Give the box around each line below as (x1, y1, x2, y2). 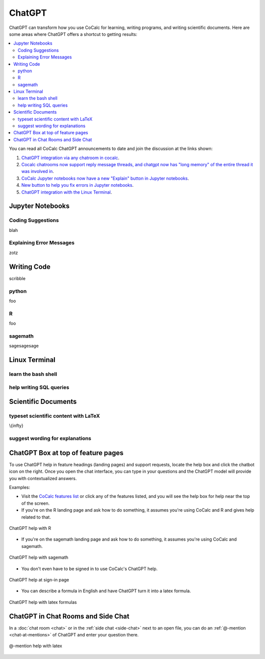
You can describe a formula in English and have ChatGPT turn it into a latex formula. (21, 588, 191, 594)
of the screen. (21, 500, 50, 506)
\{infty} (9, 423, 24, 429)
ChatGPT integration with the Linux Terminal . (21, 189, 112, 195)
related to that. (21, 514, 51, 520)
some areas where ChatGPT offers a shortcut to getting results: (9, 31, 137, 37)
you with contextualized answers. (9, 475, 77, 481)
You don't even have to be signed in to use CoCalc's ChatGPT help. (21, 566, 158, 572)
